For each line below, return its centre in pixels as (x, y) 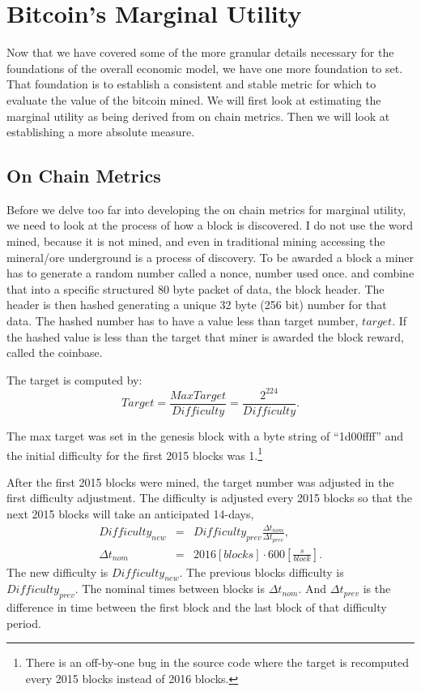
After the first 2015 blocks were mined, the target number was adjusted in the (200, 481)
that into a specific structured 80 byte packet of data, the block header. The (196, 288)
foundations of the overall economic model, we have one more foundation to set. (205, 68)
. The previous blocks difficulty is (262, 572)
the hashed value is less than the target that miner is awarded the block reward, (205, 336)
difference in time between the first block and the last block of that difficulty (197, 607)
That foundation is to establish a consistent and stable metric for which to (191, 84)
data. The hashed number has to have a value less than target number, (183, 321)
